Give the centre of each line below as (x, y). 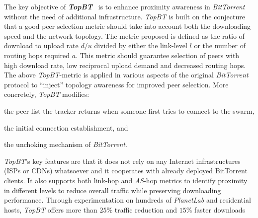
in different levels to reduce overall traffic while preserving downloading (113, 190)
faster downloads (220, 209)
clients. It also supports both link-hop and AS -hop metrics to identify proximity (126, 180)
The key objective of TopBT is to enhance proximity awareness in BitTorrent (125, 6)
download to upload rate (41, 45)
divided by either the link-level (141, 45)
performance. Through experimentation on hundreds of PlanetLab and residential (128, 200)
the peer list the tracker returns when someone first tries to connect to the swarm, (129, 110)
